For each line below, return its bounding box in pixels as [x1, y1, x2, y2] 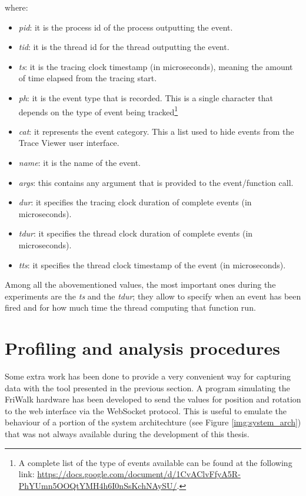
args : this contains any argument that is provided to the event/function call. [18, 176, 294, 188]
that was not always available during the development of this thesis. [5, 428, 250, 440]
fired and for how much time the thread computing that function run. [5, 301, 256, 314]
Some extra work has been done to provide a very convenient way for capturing [5, 370, 291, 382]
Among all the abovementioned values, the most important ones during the [5, 278, 276, 291]
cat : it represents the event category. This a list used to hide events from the [18, 125, 294, 137]
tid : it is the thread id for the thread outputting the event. [18, 41, 229, 53]
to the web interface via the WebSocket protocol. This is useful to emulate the [5, 404, 287, 417]
